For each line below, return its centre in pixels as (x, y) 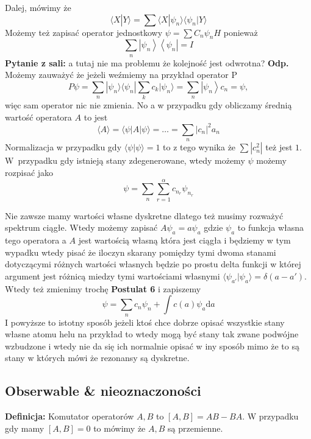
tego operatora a (36, 240)
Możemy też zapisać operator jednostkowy (84, 32)
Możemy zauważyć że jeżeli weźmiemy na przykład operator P (121, 75)
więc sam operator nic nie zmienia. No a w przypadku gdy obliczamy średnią (148, 105)
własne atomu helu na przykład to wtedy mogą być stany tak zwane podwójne (152, 334)
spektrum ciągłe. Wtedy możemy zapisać (81, 227)
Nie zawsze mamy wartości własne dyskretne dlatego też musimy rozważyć (144, 215)
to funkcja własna (271, 227)
